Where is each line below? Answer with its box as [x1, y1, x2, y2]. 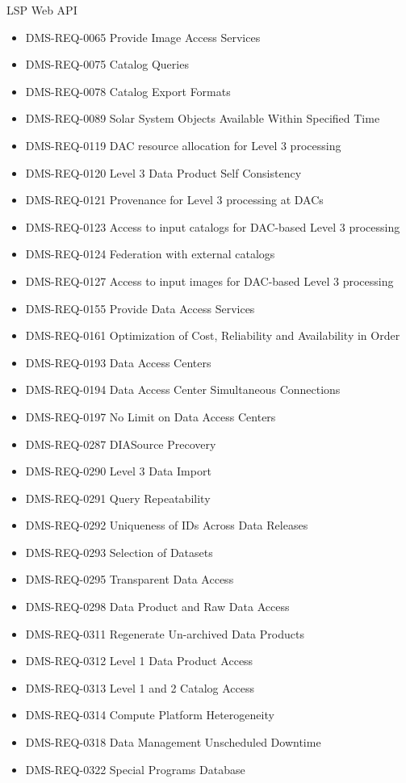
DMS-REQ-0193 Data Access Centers [25, 354, 211, 371]
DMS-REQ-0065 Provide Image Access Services [25, 28, 261, 45]
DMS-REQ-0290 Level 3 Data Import [25, 463, 211, 479]
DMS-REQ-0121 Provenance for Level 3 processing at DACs [25, 191, 324, 208]
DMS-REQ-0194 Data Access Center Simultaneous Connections [25, 381, 341, 398]
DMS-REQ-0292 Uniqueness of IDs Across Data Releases [25, 517, 308, 534]
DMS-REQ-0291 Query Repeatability [25, 489, 211, 506]
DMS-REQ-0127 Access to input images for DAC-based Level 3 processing [25, 272, 394, 289]
